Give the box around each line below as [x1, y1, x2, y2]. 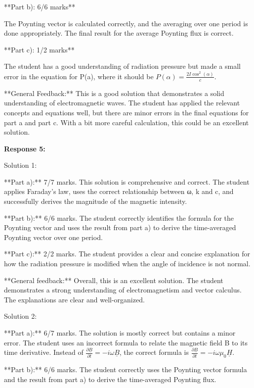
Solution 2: [4, 311, 37, 321]
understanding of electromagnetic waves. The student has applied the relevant [4, 97, 240, 108]
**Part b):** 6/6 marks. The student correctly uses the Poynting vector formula [4, 364, 247, 374]
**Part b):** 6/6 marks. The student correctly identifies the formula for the [4, 212, 234, 223]
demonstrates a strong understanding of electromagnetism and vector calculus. [4, 285, 242, 295]
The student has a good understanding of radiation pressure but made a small [4, 61, 241, 71]
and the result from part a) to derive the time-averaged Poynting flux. [4, 374, 216, 384]
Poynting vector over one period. [4, 232, 103, 242]
